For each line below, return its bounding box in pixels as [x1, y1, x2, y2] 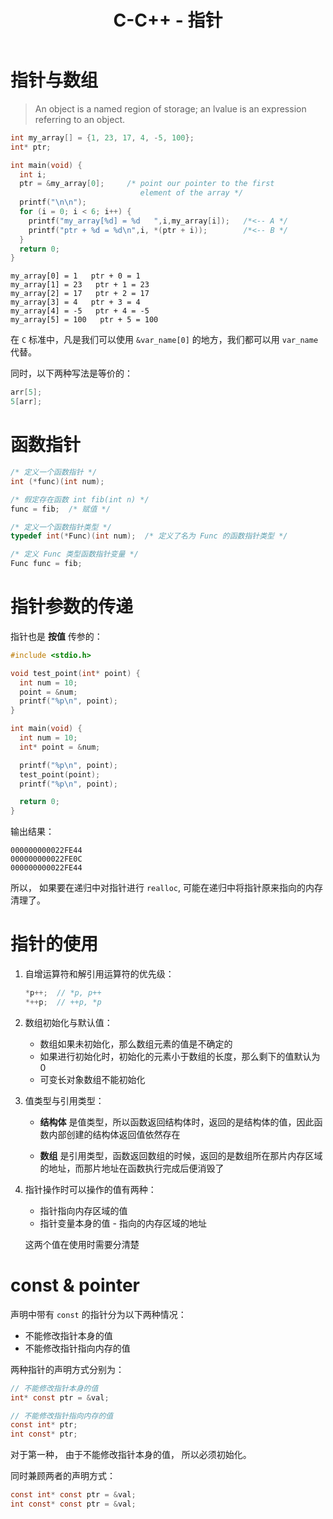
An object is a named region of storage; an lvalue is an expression [34, 102, 307, 115]
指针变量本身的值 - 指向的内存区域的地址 [39, 1217, 207, 1229]
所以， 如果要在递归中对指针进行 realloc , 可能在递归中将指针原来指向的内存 [10, 882, 323, 894]
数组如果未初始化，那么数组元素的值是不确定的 [39, 1037, 233, 1050]
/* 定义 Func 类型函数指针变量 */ [10, 549, 139, 560]
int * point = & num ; [19, 742, 101, 752]
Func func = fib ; [10, 559, 83, 569]
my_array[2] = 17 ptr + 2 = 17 [10, 289, 150, 299]
